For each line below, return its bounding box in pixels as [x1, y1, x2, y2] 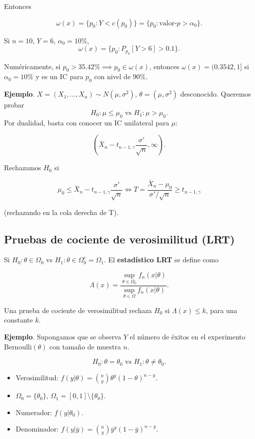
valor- [159, 19, 177, 27]
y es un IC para [35, 71, 84, 82]
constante [4, 315, 33, 325]
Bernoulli [4, 343, 32, 351]
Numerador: [15, 407, 52, 417]
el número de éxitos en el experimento [130, 331, 246, 342]
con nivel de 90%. [94, 71, 148, 82]
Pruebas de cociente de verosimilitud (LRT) [4, 231, 235, 246]
